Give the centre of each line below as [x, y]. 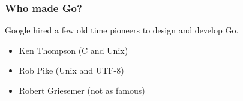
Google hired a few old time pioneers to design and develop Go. [122, 30]
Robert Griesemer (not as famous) [82, 90]
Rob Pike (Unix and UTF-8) [71, 70]
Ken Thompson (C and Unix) [73, 50]
